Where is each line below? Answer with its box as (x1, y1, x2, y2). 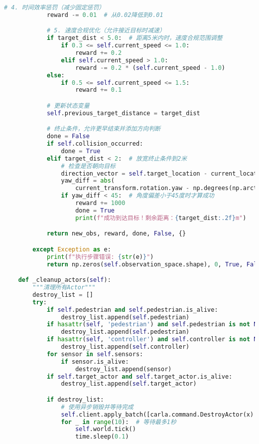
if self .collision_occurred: (46, 140, 143, 148)
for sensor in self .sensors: (46, 350, 143, 358)
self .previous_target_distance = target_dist (46, 109, 200, 117)
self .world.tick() (75, 426, 136, 433)
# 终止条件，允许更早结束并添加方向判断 (46, 125, 161, 133)
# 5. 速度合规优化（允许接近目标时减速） (46, 27, 165, 34)
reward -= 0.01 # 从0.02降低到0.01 (46, 11, 163, 18)
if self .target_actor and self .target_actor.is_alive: (46, 373, 233, 380)
